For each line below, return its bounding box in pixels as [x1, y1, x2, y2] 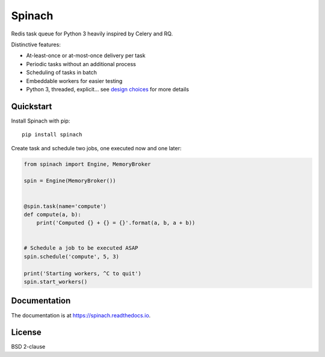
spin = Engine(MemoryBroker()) [23, 177, 117, 185]
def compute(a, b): [23, 211, 81, 218]
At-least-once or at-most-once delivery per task [26, 52, 146, 59]
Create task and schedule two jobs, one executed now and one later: [11, 144, 182, 151]
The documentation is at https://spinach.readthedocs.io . [11, 311, 151, 319]
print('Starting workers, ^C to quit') [23, 270, 141, 276]
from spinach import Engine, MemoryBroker [23, 160, 151, 168]
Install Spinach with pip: [11, 117, 70, 124]
